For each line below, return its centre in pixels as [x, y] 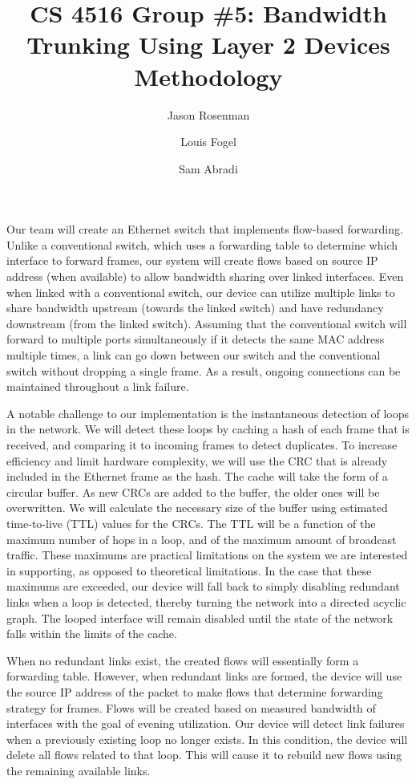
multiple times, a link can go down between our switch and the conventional [194, 355]
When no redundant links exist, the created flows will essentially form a [183, 660]
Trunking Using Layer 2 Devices [208, 45]
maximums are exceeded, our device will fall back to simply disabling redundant [203, 586]
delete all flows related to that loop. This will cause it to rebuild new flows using [204, 755]
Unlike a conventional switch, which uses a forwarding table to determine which [202, 244]
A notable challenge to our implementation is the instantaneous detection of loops [208, 413]
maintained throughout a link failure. [98, 386]
